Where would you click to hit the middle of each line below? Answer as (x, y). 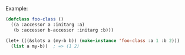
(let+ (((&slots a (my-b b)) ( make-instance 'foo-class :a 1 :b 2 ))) (93, 40)
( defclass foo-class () (35, 19)
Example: (17, 8)
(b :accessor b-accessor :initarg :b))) (64, 30)
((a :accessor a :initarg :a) (48, 25)
